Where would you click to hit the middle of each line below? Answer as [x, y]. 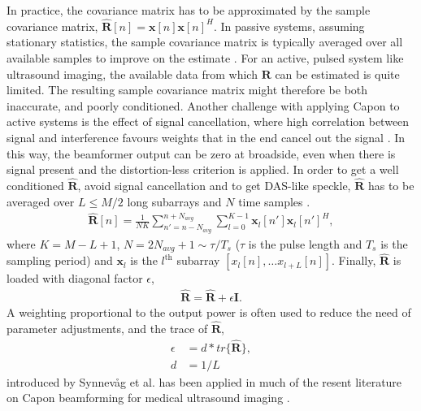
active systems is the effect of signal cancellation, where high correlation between [208, 121]
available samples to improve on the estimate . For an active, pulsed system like [205, 58]
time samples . [274, 201]
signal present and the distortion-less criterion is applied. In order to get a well [203, 169]
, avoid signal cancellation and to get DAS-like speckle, [214, 185]
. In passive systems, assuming [289, 26]
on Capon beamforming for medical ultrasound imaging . [148, 398]
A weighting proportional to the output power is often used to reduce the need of [209, 312]
